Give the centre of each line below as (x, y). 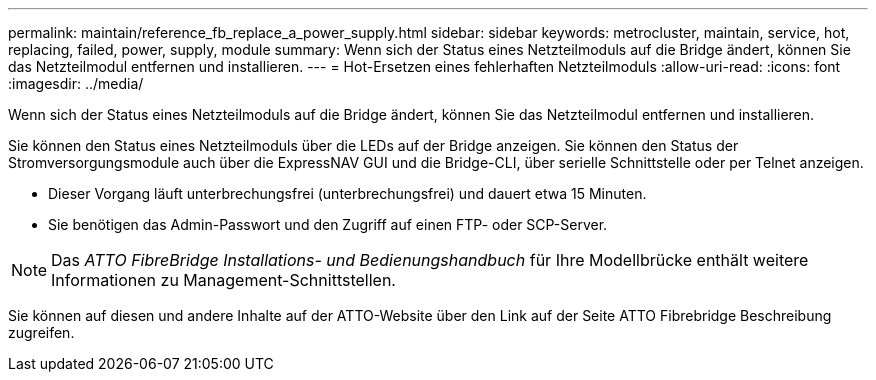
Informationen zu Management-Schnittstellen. (223, 280)
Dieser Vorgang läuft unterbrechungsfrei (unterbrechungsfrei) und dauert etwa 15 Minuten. (347, 193)
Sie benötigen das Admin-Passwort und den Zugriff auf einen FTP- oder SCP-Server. (328, 224)
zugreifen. (41, 332)
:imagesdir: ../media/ (76, 83)
